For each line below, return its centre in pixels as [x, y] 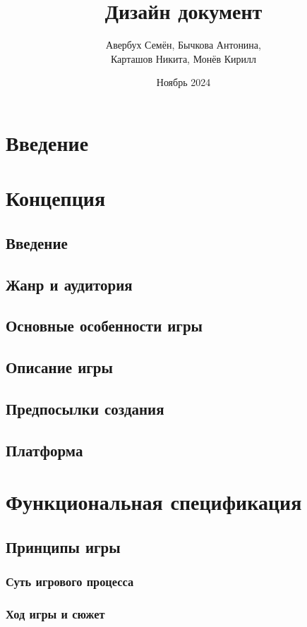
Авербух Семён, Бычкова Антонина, [183, 45]
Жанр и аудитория [69, 284]
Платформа [44, 450]
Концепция [56, 198]
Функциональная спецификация [154, 502]
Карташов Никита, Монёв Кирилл [183, 58]
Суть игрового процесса [70, 582]
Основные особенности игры [104, 325]
